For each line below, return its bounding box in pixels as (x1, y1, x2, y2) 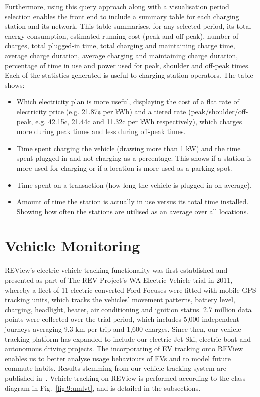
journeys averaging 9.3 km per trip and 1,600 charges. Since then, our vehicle (5, 323, 241, 334)
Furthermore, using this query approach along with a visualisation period (5, 1, 229, 11)
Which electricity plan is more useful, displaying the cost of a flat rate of (16, 96, 239, 107)
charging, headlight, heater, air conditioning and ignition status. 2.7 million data (5, 304, 252, 314)
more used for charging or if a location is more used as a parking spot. (16, 162, 232, 173)
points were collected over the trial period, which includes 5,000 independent (5, 314, 239, 324)
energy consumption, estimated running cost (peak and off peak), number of (5, 30, 239, 41)
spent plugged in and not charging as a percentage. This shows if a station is (16, 153, 252, 163)
